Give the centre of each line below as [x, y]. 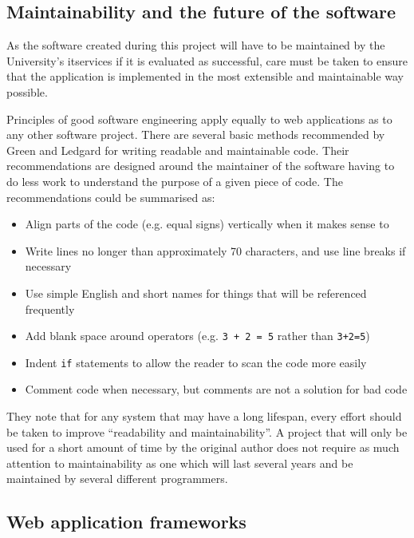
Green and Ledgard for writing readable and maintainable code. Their [178, 150]
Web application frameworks [126, 522]
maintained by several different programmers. [117, 479]
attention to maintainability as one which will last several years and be [180, 463]
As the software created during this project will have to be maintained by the [196, 45]
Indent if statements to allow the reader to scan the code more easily [196, 362]
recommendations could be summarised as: [111, 197]
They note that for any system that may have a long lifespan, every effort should [204, 416]
